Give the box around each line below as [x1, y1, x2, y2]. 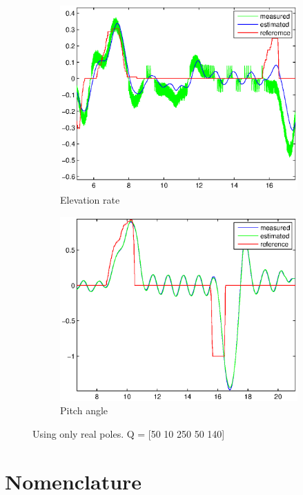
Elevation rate [60, 193, 120, 207]
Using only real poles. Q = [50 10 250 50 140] [32, 426, 225, 440]
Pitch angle [60, 403, 108, 418]
